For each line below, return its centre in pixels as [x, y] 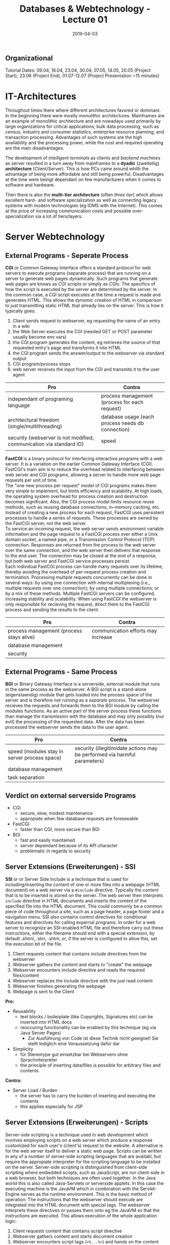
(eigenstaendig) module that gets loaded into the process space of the [79, 695]
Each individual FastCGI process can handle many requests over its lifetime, [84, 566]
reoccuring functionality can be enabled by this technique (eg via [88, 1027]
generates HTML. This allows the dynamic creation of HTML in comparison [83, 300]
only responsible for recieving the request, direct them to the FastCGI [77, 604]
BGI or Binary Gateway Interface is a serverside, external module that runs [83, 684]
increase [102, 637]
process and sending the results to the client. [52, 610]
